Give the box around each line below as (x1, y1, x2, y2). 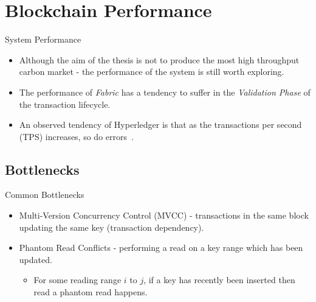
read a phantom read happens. (33, 286, 148, 298)
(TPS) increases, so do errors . (19, 130, 134, 142)
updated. (19, 253, 52, 265)
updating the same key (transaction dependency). (19, 220, 204, 233)
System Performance (5, 33, 81, 46)
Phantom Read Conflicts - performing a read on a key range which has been (19, 241, 303, 254)
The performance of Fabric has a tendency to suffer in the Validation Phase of (19, 85, 311, 98)
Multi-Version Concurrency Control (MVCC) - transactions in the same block (19, 209, 309, 222)
